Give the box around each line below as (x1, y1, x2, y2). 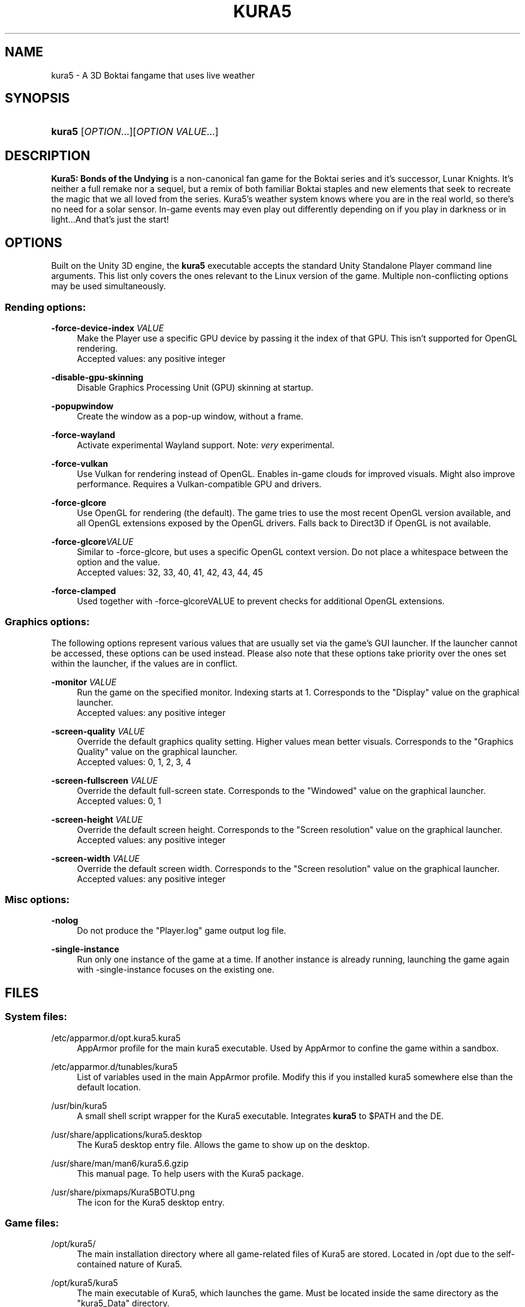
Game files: (5, 1216, 59, 1229)
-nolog (51, 915, 79, 926)
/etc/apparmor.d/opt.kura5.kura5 (51, 1032, 181, 1043)
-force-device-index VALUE (51, 322, 164, 333)
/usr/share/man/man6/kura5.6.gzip (51, 1158, 189, 1168)
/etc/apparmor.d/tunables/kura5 (51, 1061, 178, 1072)
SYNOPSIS (5, 91, 70, 106)
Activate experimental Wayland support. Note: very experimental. (77, 439, 334, 450)
